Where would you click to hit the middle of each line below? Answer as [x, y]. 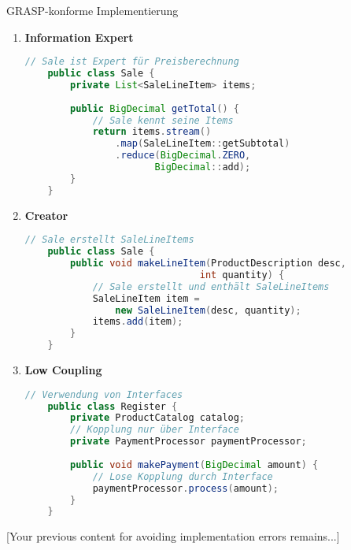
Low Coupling [63, 370]
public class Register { [113, 406]
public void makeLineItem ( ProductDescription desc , [208, 264]
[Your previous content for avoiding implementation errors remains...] [173, 536]
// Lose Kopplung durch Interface [183, 476]
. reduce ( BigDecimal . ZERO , [183, 156]
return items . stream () [152, 132]
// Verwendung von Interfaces [104, 394]
